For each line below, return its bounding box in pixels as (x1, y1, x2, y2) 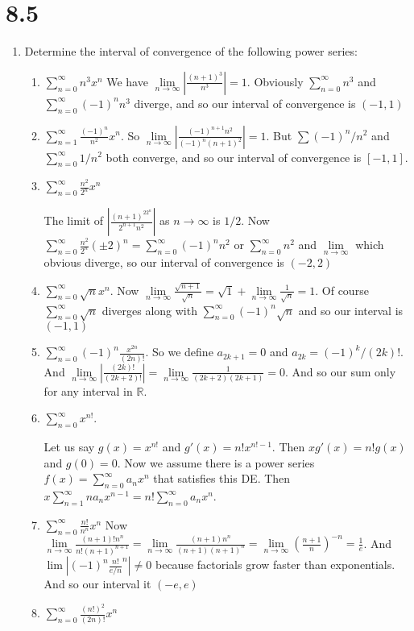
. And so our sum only (284, 363, 396, 380)
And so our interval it (43, 575, 151, 592)
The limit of (43, 212, 104, 229)
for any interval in (43, 382, 133, 399)
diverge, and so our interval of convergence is (134, 94, 356, 111)
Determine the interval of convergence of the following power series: (24, 43, 358, 60)
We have (106, 73, 148, 89)
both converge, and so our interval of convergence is (106, 148, 362, 165)
